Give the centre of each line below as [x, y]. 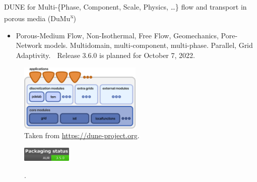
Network [29, 45]
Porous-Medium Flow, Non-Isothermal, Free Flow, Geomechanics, [117, 35]
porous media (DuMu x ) [40, 18]
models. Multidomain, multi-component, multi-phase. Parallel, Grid [148, 45]
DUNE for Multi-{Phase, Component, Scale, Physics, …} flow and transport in [125, 7]
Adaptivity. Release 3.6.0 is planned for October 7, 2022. [105, 55]
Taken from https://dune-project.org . [82, 135]
